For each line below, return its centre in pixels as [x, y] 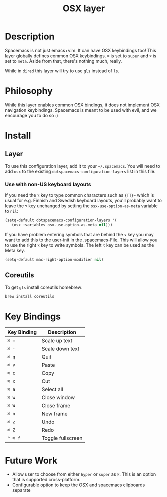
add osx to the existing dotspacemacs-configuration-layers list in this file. [80, 171]
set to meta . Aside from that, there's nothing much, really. [64, 61]
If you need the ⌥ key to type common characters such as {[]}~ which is [80, 195]
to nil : [12, 211]
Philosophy [29, 91]
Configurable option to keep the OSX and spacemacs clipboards [79, 485]
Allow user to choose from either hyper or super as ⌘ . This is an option [84, 474]
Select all [52, 389]
